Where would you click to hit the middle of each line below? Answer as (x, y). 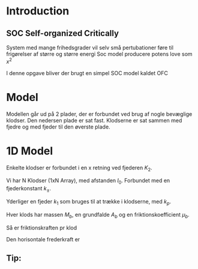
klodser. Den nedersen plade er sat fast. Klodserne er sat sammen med (94, 120)
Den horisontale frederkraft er (43, 239)
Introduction (38, 11)
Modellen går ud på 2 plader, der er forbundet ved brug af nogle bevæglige (99, 114)
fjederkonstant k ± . (29, 189)
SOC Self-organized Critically (62, 33)
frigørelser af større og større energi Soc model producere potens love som (100, 54)
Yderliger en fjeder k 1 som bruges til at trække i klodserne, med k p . (89, 202)
